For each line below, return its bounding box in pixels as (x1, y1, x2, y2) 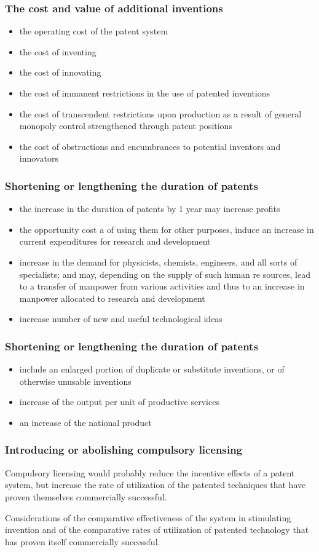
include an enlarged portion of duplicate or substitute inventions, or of (19, 363, 285, 376)
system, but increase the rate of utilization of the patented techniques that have (5, 478, 306, 491)
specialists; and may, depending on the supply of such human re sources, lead (19, 267, 310, 280)
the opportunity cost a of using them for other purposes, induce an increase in (19, 223, 314, 235)
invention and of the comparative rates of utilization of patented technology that (5, 523, 309, 536)
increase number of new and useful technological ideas (19, 312, 223, 325)
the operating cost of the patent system (19, 25, 168, 37)
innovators (19, 152, 58, 165)
